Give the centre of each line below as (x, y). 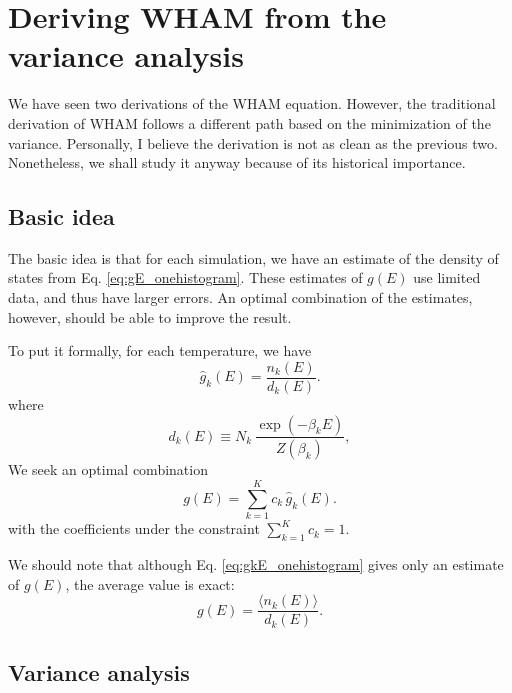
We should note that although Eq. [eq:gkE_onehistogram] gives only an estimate (256, 563)
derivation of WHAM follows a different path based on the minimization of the (249, 122)
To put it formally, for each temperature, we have (160, 350)
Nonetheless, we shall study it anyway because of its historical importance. (237, 162)
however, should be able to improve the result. (150, 316)
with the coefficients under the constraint (134, 528)
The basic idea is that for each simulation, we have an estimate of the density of (253, 257)
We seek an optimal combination (108, 469)
